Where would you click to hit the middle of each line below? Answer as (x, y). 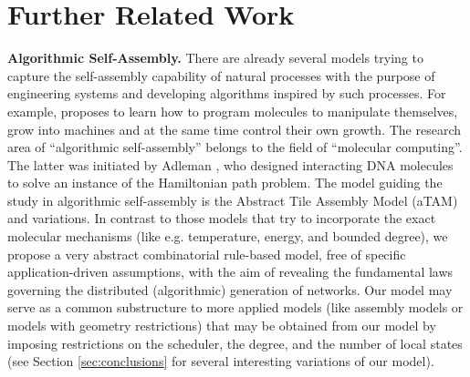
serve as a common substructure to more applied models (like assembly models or (235, 307)
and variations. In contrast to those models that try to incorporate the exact (222, 218)
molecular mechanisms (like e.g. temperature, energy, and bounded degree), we (228, 236)
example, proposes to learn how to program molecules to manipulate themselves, (233, 111)
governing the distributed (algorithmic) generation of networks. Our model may (230, 289)
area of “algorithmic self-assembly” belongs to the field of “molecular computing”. (235, 147)
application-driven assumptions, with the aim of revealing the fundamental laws (230, 272)
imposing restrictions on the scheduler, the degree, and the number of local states (235, 343)
